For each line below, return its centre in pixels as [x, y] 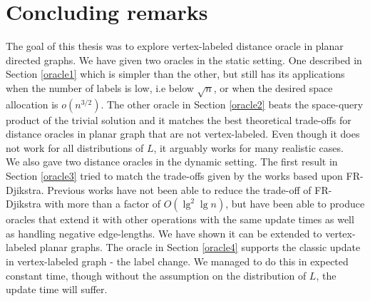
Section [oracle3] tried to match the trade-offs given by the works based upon [174, 176]
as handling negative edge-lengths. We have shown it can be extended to [164, 233]
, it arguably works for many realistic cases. [248, 147]
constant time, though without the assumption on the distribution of [156, 275]
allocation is [32, 104]
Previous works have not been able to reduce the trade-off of [179, 189]
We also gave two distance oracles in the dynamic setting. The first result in [172, 162]
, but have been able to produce [295, 204]
